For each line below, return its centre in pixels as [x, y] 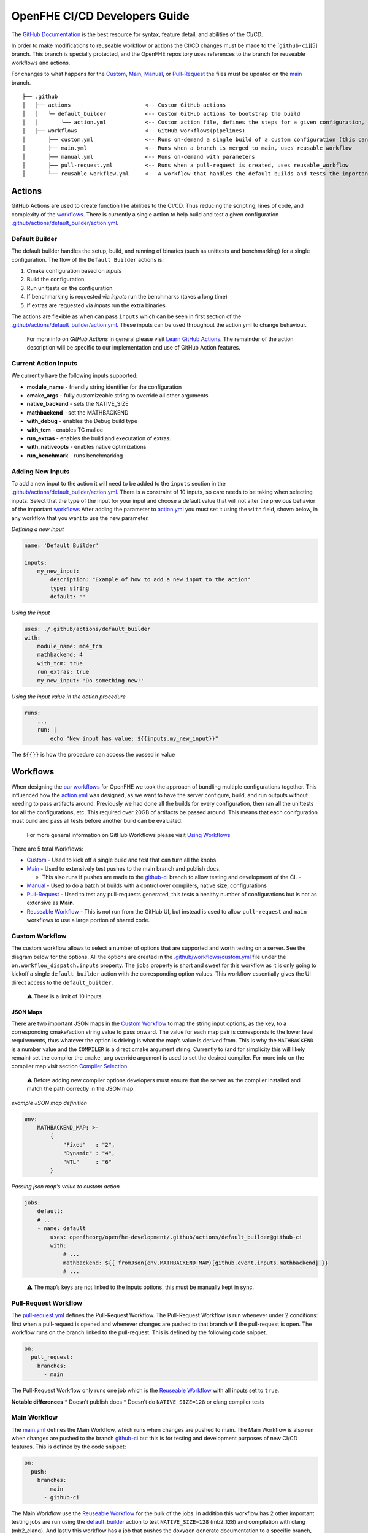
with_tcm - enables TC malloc [65, 430]
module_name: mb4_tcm [70, 646]
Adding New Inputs [40, 471]
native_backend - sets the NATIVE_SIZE [78, 404]
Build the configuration [56, 280]
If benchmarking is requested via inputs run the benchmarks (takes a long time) [127, 297]
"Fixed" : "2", [89, 1145]
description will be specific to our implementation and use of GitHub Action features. [133, 348]
